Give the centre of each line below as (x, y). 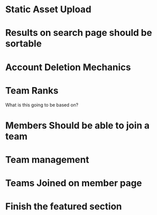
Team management (47, 159)
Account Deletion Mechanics (68, 67)
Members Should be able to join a (77, 125)
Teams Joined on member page (74, 183)
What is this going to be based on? (42, 105)
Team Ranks (32, 90)
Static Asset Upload (48, 9)
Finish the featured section (64, 207)
